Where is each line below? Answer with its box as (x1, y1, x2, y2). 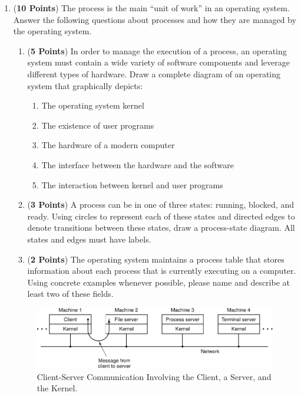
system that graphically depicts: (27, 79, 143, 91)
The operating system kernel (41, 99, 144, 112)
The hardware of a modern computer (41, 139, 175, 151)
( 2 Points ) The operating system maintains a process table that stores (27, 253, 285, 265)
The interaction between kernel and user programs (41, 178, 223, 191)
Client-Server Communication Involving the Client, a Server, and (37, 370, 272, 382)
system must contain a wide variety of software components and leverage (27, 56, 290, 68)
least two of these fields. (27, 287, 114, 300)
